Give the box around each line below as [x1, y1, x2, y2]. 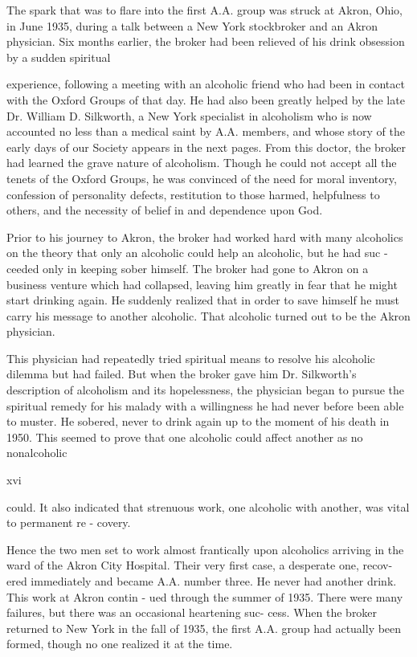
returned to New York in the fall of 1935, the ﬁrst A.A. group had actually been [6, 619, 402, 636]
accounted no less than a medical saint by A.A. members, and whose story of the [6, 123, 405, 140]
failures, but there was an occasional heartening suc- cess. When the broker [6, 604, 378, 621]
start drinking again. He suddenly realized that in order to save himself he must [6, 292, 400, 308]
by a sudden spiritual [6, 48, 111, 65]
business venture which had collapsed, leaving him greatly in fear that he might [6, 275, 398, 292]
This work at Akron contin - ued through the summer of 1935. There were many [6, 588, 403, 605]
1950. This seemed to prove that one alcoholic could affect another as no [6, 428, 363, 445]
